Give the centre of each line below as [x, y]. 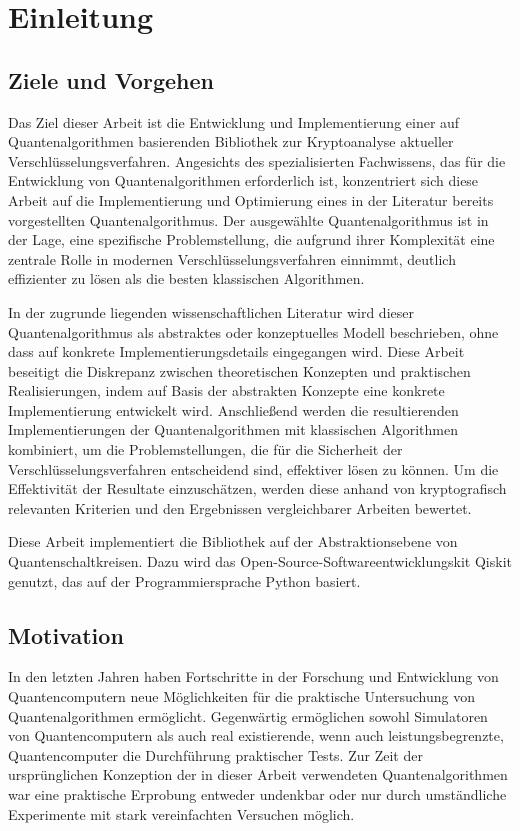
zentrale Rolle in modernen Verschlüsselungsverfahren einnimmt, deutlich [232, 258]
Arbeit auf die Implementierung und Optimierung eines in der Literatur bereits [251, 199]
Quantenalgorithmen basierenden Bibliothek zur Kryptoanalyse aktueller [231, 141]
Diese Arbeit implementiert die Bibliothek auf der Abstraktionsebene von [233, 541]
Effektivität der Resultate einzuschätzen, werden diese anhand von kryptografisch [257, 488]
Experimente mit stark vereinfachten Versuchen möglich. [181, 813]
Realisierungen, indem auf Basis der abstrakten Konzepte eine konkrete [226, 390]
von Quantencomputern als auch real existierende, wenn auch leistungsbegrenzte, [256, 735]
